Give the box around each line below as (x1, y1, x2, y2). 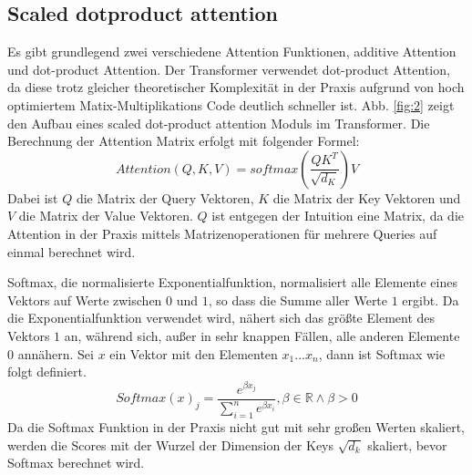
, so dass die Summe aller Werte (208, 290, 388, 309)
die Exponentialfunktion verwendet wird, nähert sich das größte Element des (7, 308, 436, 327)
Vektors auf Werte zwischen (7, 290, 162, 309)
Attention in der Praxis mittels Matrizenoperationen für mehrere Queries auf (7, 223, 437, 243)
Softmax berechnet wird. (7, 453, 145, 472)
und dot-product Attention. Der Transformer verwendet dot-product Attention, (7, 59, 450, 78)
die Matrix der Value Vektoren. (18, 206, 193, 225)
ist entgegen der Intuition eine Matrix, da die (211, 206, 465, 225)
